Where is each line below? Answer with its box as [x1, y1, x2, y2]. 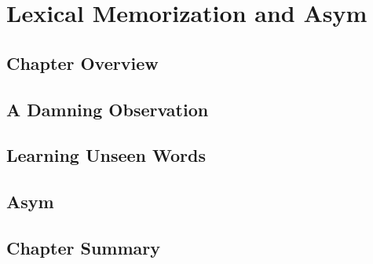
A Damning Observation [6, 97, 209, 121]
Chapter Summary [6, 235, 160, 259]
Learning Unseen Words [6, 143, 207, 167]
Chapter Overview [6, 50, 159, 75]
